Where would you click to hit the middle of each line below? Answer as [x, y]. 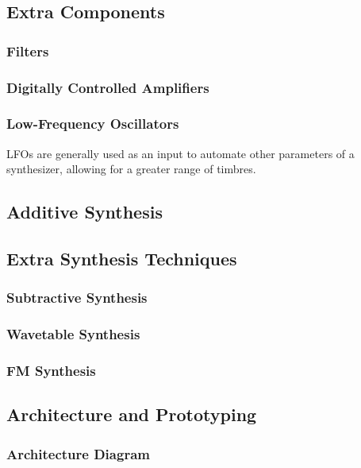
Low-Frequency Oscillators [93, 124]
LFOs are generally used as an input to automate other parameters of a [180, 153]
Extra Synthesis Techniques [122, 259]
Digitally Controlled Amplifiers [108, 87]
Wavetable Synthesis [73, 334]
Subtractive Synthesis [77, 298]
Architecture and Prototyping [132, 414]
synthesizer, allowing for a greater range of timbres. [131, 169]
